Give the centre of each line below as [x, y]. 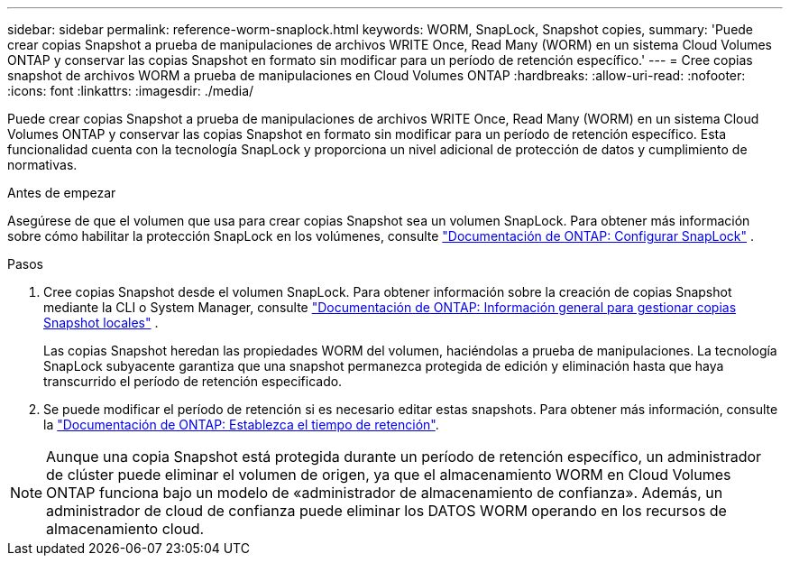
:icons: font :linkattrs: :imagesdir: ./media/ [131, 91]
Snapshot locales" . [101, 323]
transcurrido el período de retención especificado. [193, 381]
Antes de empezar [62, 193]
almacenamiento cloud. [125, 529]
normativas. [42, 165]
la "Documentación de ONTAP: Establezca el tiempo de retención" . [241, 425]
